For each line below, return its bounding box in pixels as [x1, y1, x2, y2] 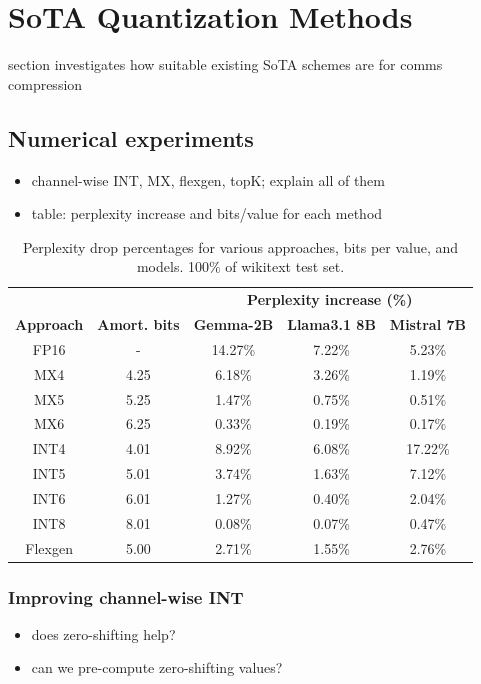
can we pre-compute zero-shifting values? [31, 657, 283, 678]
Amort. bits [97, 313, 180, 334]
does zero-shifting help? [31, 623, 176, 644]
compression [8, 73, 83, 94]
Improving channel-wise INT [8, 584, 244, 609]
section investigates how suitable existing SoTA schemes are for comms [8, 54, 443, 75]
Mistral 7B [389, 313, 467, 334]
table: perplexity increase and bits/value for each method [31, 203, 383, 224]
